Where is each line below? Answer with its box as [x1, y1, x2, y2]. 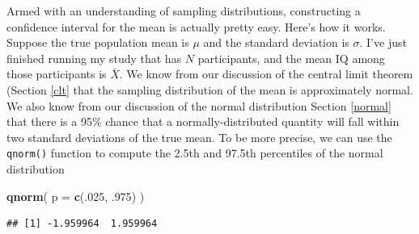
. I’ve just [359, 34, 407, 51]
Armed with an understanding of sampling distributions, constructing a [6, 2, 361, 19]
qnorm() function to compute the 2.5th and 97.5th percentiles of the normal [6, 144, 383, 161]
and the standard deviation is [203, 34, 349, 51]
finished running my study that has [6, 49, 182, 66]
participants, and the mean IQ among [197, 49, 385, 66]
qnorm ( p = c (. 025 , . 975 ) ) [6, 187, 145, 204]
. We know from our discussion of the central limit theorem [119, 65, 413, 82]
